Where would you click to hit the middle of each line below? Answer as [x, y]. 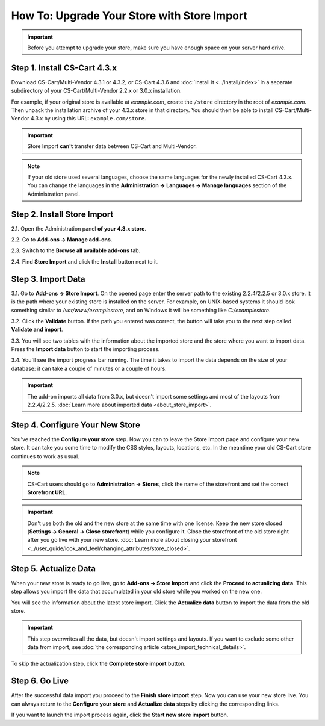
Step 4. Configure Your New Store [76, 425]
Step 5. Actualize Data [54, 569]
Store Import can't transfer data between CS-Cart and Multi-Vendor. [112, 146]
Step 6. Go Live [40, 681]
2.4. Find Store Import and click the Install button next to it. [85, 261]
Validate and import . [37, 330]
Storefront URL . [47, 492]
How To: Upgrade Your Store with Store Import [129, 16]
